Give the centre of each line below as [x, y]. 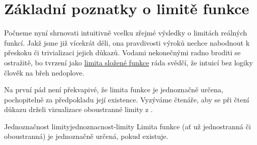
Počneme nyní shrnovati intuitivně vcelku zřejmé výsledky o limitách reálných [126, 33]
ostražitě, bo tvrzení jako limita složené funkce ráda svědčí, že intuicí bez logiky [128, 62]
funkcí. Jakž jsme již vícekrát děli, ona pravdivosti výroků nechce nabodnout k [127, 42]
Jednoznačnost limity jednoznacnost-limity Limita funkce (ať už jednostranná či [127, 126]
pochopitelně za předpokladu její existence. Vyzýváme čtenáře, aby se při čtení [127, 99]
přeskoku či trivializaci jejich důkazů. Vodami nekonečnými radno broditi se [122, 52]
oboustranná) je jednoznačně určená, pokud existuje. [86, 136]
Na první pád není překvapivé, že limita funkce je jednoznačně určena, [114, 89]
